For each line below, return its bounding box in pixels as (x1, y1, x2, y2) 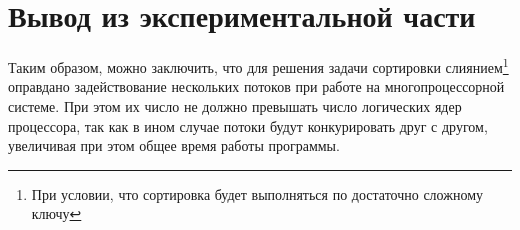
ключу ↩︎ (31, 203, 82, 224)
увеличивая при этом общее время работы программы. (8, 135, 340, 156)
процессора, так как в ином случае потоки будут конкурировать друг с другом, (8, 115, 488, 136)
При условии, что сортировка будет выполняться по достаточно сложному (31, 183, 484, 204)
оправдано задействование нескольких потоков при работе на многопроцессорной (8, 76, 505, 97)
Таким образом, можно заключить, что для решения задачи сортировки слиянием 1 (8, 54, 509, 77)
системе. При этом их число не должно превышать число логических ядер (8, 95, 462, 116)
